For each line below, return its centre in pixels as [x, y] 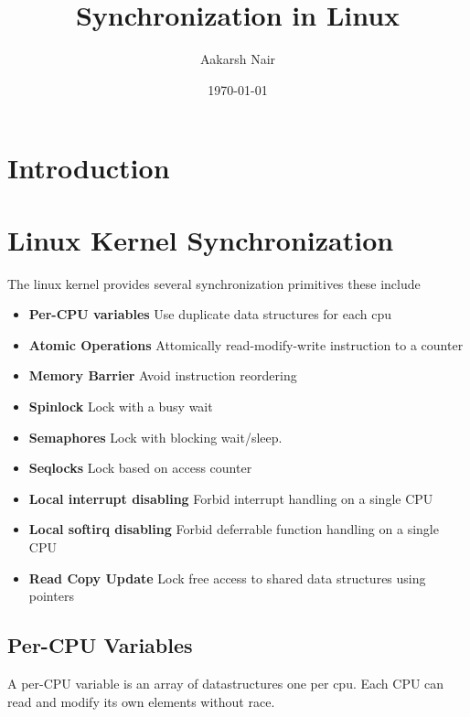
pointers [51, 596]
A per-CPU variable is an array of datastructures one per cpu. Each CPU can [226, 683]
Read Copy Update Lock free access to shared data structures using [227, 578]
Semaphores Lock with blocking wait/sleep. [155, 437]
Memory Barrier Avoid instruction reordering [163, 375]
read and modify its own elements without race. [141, 701]
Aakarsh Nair [238, 59]
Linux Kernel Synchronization [201, 239]
